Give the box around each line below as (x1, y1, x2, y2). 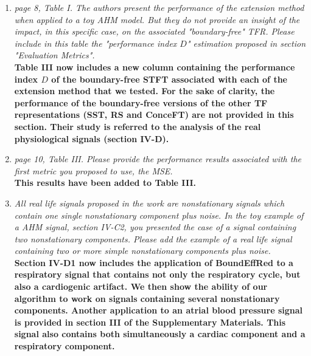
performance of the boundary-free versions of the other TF (14, 96, 268, 109)
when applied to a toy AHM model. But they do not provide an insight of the (14, 13, 300, 26)
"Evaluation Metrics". (14, 49, 95, 61)
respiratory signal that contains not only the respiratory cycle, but (14, 268, 301, 281)
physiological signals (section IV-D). (14, 132, 169, 145)
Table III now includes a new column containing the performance (14, 60, 295, 73)
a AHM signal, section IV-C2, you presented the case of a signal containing (14, 221, 296, 233)
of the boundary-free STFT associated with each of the (51, 72, 287, 85)
